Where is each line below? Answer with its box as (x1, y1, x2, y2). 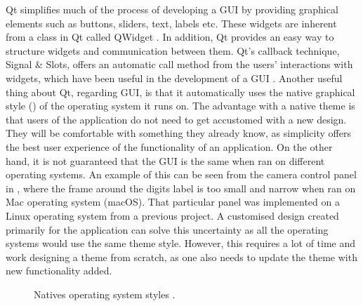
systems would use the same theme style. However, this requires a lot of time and (6, 236, 356, 251)
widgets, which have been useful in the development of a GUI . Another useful (6, 70, 343, 85)
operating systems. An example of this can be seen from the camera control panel (6, 167, 357, 182)
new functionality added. (6, 263, 112, 278)
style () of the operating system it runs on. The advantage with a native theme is (6, 98, 355, 113)
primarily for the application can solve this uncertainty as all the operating (6, 222, 329, 237)
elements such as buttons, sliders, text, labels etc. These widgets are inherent (6, 15, 337, 30)
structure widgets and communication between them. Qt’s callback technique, (6, 43, 340, 58)
